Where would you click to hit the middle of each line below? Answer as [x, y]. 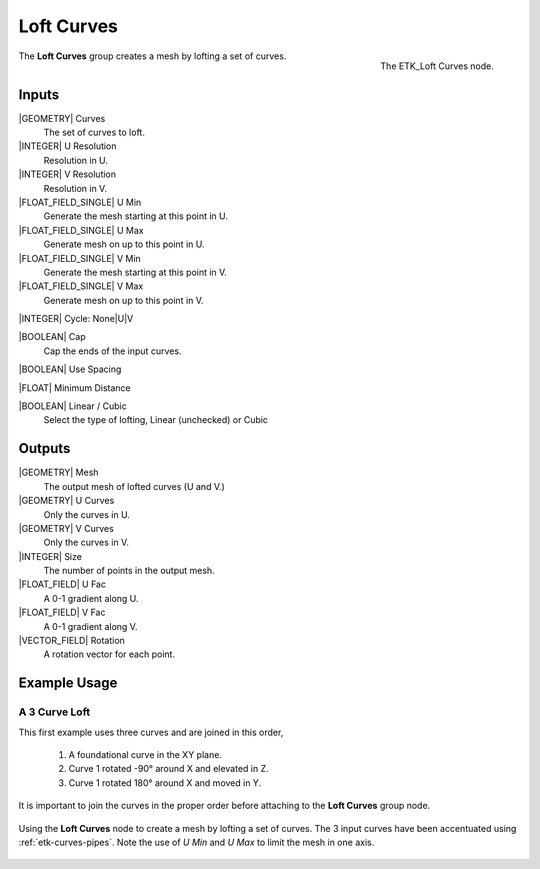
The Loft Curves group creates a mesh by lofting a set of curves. [152, 56]
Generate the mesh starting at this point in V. [135, 272]
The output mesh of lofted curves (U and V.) [134, 486]
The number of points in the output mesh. [129, 571]
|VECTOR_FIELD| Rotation [71, 641]
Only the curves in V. [86, 542]
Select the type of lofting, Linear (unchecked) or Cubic [156, 420]
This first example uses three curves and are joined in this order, [151, 732]
